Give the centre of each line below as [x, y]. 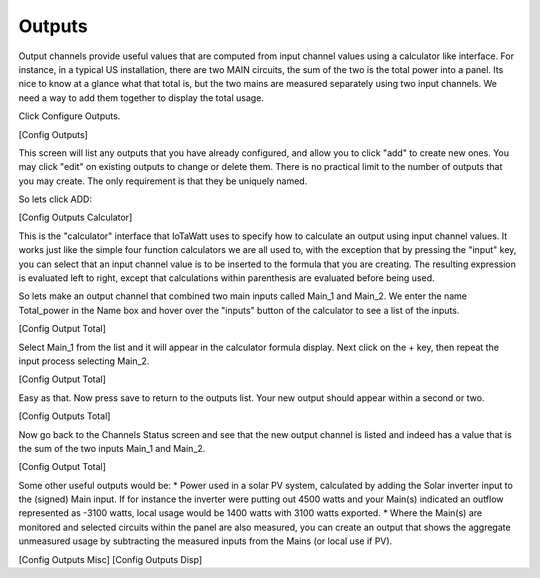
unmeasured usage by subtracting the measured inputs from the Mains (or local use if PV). [205, 541]
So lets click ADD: [55, 199]
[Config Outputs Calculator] [75, 217]
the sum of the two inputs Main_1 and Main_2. [112, 448]
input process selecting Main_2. [84, 361]
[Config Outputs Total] [64, 416]
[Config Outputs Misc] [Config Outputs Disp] [110, 559]
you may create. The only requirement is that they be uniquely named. [163, 181]
